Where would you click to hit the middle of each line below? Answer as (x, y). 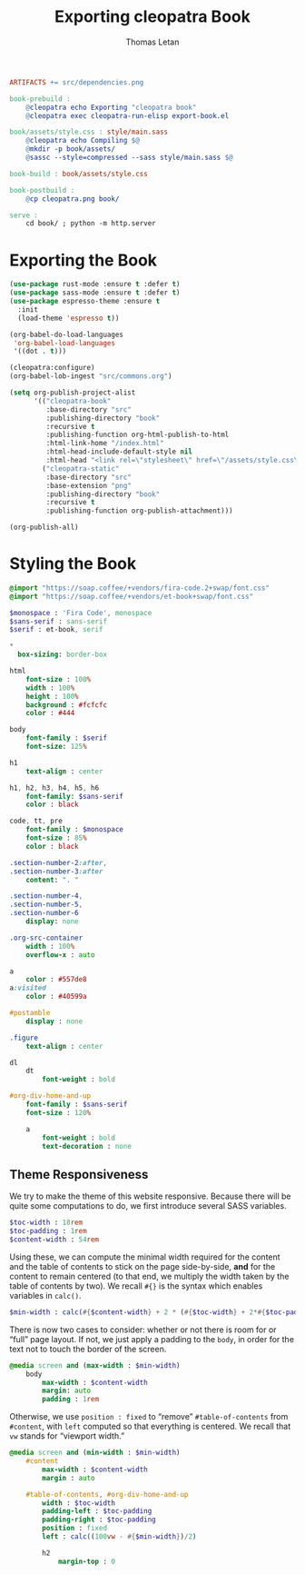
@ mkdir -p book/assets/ (71, 149)
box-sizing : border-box (62, 655)
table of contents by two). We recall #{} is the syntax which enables (136, 1286)
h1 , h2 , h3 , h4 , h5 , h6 (54, 788)
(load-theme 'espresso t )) (69, 318)
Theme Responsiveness (79, 1174)
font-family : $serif (66, 738)
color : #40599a (57, 997)
